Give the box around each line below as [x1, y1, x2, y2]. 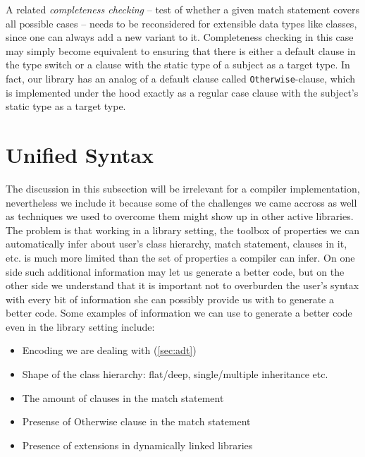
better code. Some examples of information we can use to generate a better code [6, 305, 352, 320]
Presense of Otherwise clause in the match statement [22, 414, 251, 429]
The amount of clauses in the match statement [22, 390, 224, 405]
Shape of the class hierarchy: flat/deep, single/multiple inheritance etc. [22, 367, 328, 382]
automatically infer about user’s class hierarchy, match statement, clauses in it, [6, 236, 347, 251]
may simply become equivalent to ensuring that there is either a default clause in [6, 43, 356, 58]
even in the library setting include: [6, 319, 155, 334]
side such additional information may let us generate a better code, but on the [6, 264, 345, 279]
